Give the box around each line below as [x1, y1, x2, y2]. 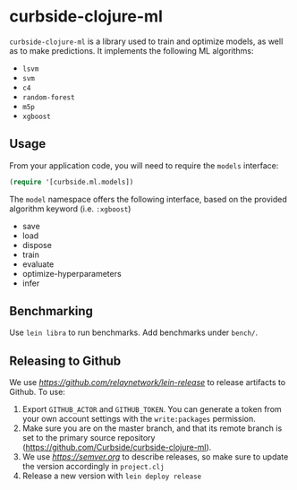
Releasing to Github [9, 353, 122, 368]
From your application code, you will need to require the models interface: [9, 159, 279, 171]
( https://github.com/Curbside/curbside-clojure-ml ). [21, 442, 212, 453]
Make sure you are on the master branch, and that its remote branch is [21, 423, 283, 434]
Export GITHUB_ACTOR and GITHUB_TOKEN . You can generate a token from [21, 404, 282, 415]
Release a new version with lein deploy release [21, 470, 202, 481]
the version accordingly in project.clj [21, 461, 165, 472]
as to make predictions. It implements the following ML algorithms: [9, 45, 254, 56]
